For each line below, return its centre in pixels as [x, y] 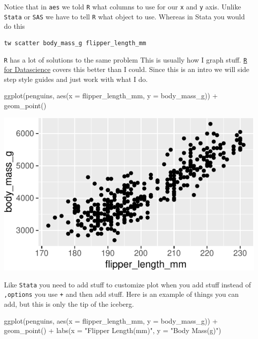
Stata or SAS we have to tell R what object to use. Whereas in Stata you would [125, 16]
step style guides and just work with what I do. [76, 79]
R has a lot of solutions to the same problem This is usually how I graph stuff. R [126, 59]
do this [15, 26]
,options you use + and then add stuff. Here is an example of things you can [122, 294]
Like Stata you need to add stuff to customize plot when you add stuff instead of [128, 284]
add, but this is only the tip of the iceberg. [69, 304]
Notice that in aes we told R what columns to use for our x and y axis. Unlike [123, 6]
